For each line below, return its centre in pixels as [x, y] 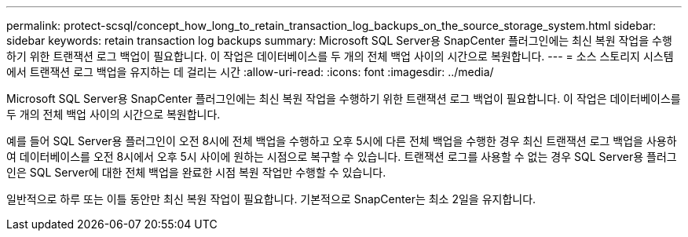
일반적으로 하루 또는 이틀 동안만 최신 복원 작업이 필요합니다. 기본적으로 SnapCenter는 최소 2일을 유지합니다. [271, 199]
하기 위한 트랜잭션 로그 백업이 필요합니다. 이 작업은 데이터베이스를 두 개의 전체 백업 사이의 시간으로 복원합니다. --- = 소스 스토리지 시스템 [340, 56]
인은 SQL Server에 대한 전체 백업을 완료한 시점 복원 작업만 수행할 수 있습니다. [196, 172]
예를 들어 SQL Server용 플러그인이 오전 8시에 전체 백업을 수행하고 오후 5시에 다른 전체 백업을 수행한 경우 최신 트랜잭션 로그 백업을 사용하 [342, 141]
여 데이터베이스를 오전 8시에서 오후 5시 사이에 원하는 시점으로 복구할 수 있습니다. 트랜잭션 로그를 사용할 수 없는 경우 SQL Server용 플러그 [342, 157]
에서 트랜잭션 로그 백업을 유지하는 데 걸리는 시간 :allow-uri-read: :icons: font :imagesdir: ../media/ [250, 72]
